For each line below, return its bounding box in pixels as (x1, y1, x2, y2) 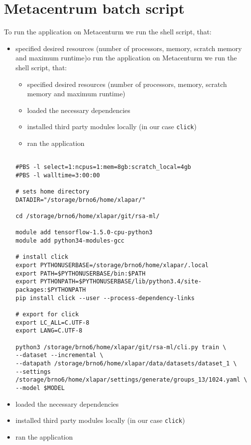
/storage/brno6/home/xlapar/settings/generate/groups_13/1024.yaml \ (15, 376, 248, 384)
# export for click (15, 311, 79, 318)
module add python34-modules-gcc (15, 237, 125, 245)
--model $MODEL (15, 384, 65, 391)
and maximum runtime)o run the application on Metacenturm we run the (15, 53, 237, 63)
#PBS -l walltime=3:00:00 (15, 171, 100, 179)
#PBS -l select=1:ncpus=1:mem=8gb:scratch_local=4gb (15, 164, 191, 171)
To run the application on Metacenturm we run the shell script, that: (4, 27, 212, 37)
